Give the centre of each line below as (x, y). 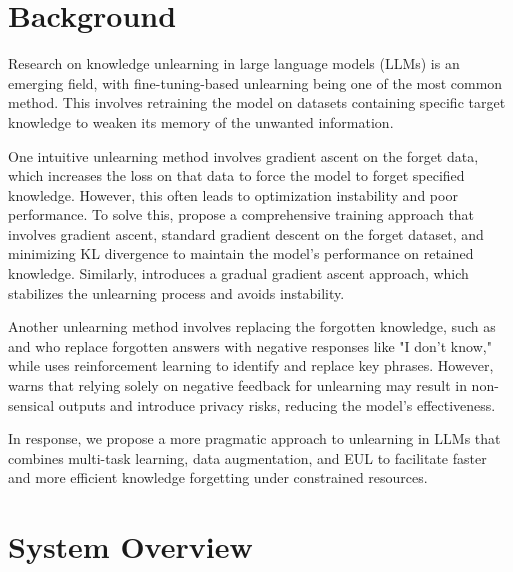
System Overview (130, 546)
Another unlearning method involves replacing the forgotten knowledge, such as (252, 326)
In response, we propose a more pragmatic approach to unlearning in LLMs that (254, 438)
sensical (31, 404)
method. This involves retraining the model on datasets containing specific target (257, 102)
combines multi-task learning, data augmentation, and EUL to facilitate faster (247, 457)
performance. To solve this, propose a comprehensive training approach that (241, 214)
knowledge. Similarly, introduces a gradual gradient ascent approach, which (238, 273)
